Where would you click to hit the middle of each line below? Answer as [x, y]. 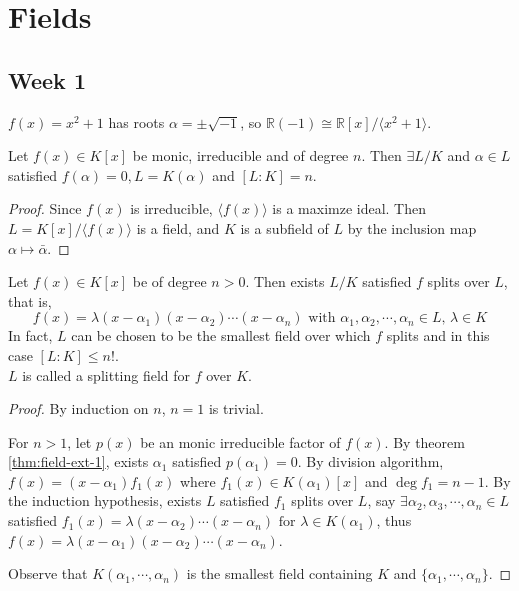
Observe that [48, 573]
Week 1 [47, 79]
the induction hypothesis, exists [105, 500]
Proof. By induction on [78, 408]
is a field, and [178, 227]
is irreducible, [171, 208]
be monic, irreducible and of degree [240, 155]
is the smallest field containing [279, 573]
